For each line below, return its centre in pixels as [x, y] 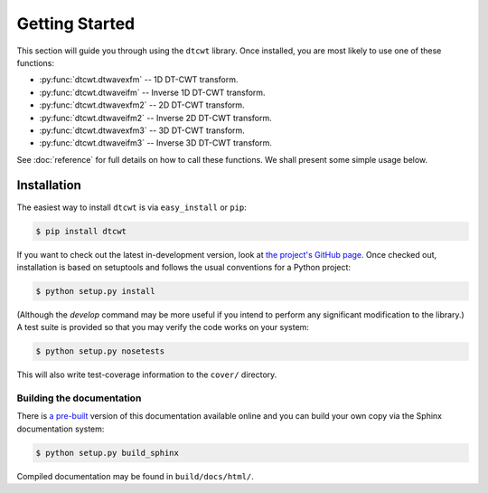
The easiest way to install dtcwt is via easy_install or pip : [132, 207]
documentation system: [61, 429]
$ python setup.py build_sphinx [108, 453]
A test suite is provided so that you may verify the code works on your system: [163, 327]
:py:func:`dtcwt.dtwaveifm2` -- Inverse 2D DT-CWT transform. [156, 118]
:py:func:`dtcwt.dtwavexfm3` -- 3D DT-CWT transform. [142, 130]
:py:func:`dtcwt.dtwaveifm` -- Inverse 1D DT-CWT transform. [152, 92]
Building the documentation [79, 398]
